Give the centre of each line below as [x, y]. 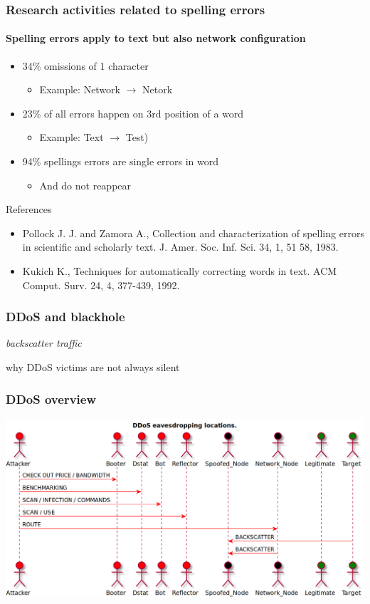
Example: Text [72, 137]
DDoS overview [51, 399]
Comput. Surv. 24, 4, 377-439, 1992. [101, 285]
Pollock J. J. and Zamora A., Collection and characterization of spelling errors [193, 233]
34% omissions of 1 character [85, 65]
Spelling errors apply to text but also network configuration [156, 38]
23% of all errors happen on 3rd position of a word [133, 113]
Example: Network [80, 89]
